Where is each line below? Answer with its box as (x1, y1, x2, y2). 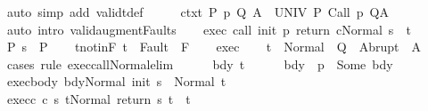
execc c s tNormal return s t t (6, 89, 191, 107)
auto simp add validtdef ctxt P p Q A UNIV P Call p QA (6, 3, 389, 20)
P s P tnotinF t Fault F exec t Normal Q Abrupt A (6, 37, 421, 56)
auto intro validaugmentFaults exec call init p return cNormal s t (6, 20, 411, 38)
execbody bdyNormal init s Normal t (6, 72, 226, 91)
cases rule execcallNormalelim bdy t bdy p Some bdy (6, 54, 393, 73)
